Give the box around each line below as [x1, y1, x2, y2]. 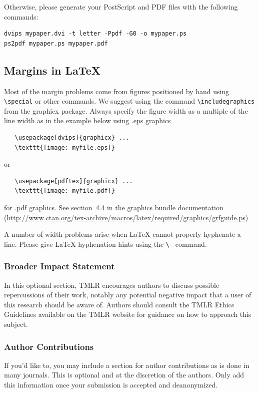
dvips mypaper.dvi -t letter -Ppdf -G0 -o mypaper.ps [4, 30, 187, 38]
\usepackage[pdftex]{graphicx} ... [14, 177, 133, 185]
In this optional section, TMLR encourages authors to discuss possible [4, 279, 219, 290]
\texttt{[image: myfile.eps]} [14, 144, 115, 151]
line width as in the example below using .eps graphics [4, 115, 171, 126]
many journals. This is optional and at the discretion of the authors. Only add [4, 369, 244, 380]
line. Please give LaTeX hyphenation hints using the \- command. [4, 238, 207, 249]
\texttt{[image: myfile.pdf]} [14, 187, 115, 195]
